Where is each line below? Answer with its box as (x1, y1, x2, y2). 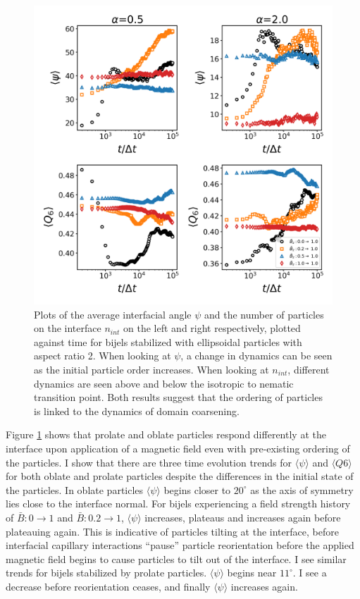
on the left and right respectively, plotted (123, 321, 301, 335)
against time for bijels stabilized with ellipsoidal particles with (34, 334, 302, 349)
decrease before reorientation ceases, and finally (6, 579, 211, 593)
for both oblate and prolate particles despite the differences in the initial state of (6, 469, 354, 483)
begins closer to (163, 482, 231, 497)
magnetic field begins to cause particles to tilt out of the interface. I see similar (6, 551, 347, 566)
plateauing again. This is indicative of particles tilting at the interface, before (6, 524, 339, 538)
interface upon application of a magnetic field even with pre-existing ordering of (6, 440, 350, 455)
